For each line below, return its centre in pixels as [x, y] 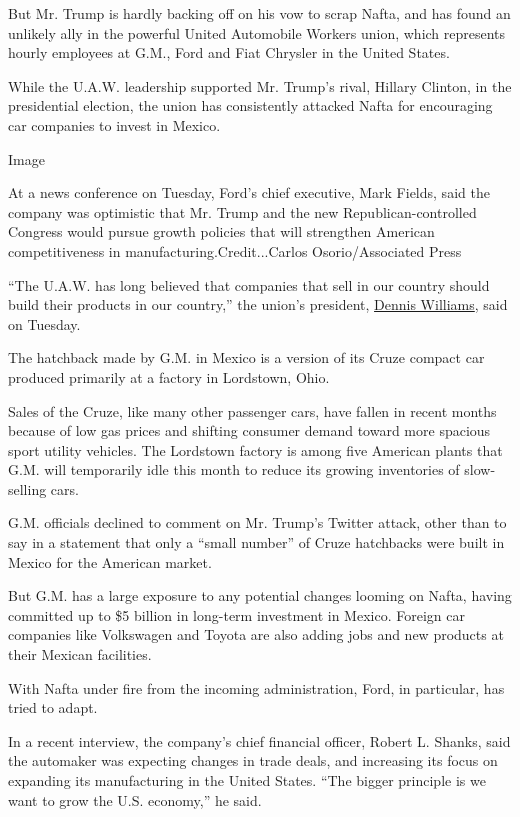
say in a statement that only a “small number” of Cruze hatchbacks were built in [256, 542]
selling [27, 488]
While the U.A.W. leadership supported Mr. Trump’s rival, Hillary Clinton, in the [260, 85]
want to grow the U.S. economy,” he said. [135, 799]
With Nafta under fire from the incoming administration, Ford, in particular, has [256, 687]
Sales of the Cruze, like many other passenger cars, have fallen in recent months [252, 410]
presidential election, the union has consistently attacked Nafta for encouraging [250, 105]
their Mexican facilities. [80, 654]
